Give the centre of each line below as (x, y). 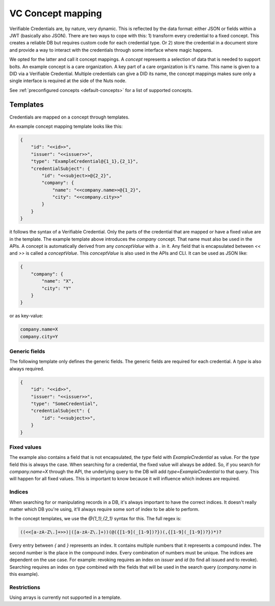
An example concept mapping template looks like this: (66, 126)
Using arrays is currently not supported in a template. (65, 597)
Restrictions (25, 587)
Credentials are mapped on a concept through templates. (70, 117)
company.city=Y (39, 336)
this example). (24, 574)
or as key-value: (26, 316)
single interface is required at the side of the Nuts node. (68, 81)
